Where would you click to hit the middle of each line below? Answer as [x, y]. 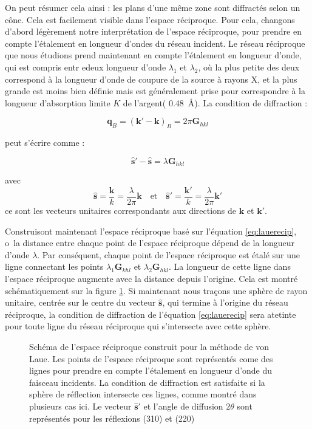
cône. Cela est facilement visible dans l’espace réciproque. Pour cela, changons [150, 19]
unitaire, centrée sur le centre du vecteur [80, 302]
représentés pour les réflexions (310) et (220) [112, 418]
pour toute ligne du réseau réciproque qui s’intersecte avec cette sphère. [138, 326]
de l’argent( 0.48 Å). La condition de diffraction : [215, 102]
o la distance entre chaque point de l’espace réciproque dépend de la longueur [150, 243]
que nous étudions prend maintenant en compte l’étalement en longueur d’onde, [153, 55]
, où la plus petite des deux [249, 67]
